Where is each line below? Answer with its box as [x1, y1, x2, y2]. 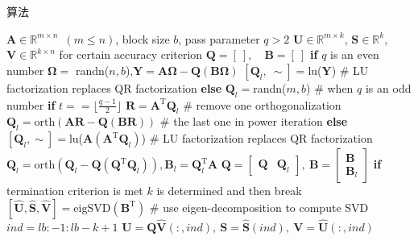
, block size [115, 30, 170, 47]
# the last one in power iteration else [159, 113, 348, 130]
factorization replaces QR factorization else [6, 79, 222, 96]
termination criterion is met [6, 182, 143, 199]
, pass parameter [178, 30, 260, 47]
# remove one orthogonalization [183, 96, 341, 113]
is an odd [365, 79, 412, 96]
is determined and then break [156, 182, 302, 199]
